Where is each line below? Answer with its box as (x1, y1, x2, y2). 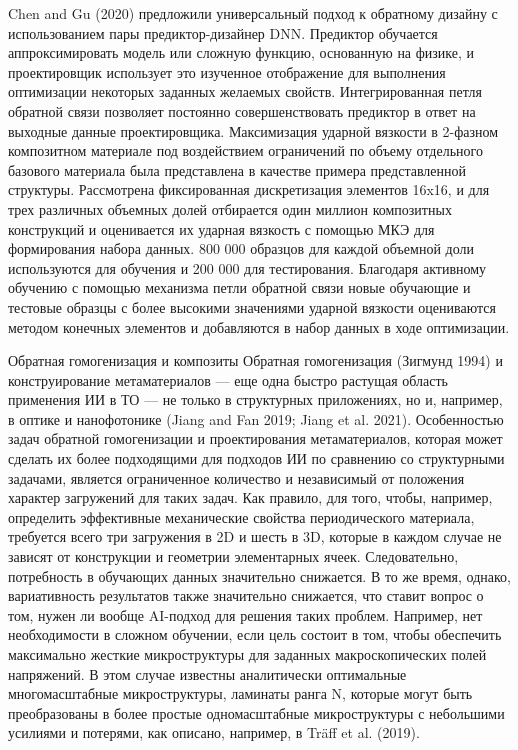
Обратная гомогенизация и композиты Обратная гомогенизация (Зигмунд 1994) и (8, 350, 503, 371)
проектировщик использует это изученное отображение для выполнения (8, 61, 446, 82)
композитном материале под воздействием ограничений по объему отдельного (8, 140, 483, 161)
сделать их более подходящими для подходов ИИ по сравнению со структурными (8, 448, 505, 469)
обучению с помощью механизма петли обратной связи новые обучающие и (8, 277, 471, 298)
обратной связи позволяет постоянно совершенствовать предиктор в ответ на (8, 100, 476, 121)
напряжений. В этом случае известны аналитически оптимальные (8, 663, 407, 684)
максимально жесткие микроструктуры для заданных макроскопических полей (8, 644, 487, 664)
